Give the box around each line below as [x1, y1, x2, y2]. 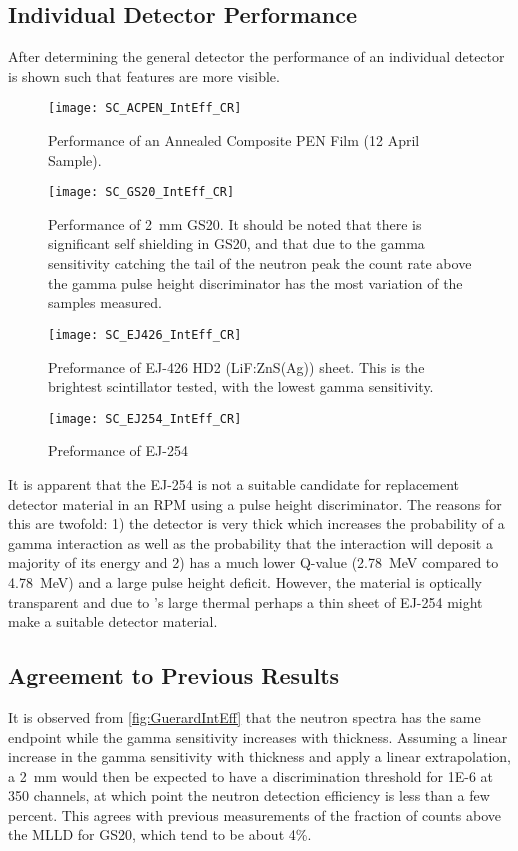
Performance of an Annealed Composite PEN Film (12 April [48, 130, 420, 151]
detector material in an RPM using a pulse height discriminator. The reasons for [8, 493, 502, 514]
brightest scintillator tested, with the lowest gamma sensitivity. [48, 376, 434, 397]
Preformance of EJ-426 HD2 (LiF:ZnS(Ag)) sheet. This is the [48, 356, 425, 377]
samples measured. [48, 292, 162, 313]
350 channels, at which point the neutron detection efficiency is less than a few [8, 785, 490, 806]
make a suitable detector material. [8, 611, 218, 632]
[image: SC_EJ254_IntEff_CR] [48, 411, 242, 426]
